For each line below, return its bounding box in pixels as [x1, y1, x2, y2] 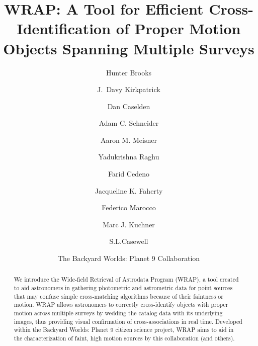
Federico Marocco [102, 202, 156, 213]
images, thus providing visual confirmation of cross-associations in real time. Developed [14, 317, 242, 325]
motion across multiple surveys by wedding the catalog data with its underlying [14, 309, 223, 317]
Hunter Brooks [106, 67, 152, 77]
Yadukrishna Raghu [98, 151, 159, 162]
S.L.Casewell [109, 236, 148, 246]
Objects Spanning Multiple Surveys [3, 38, 254, 58]
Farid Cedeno [108, 168, 149, 179]
